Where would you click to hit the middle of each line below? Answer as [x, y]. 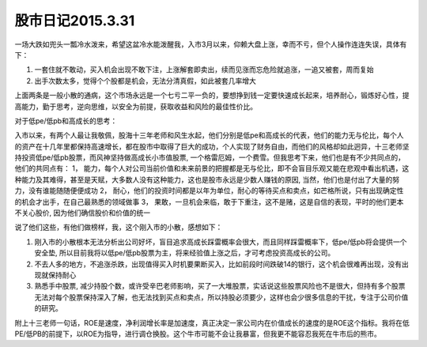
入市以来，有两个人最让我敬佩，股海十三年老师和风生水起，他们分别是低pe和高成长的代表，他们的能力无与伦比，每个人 [209, 135]
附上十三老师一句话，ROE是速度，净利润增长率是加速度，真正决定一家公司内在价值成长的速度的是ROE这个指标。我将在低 [212, 322]
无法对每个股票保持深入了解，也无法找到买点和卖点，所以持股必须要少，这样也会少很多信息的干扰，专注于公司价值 [221, 297]
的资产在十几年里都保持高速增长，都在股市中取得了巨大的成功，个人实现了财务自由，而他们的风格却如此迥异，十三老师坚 [212, 146]
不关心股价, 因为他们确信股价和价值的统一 [82, 213]
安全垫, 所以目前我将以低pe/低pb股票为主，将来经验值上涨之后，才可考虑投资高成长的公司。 [185, 253]
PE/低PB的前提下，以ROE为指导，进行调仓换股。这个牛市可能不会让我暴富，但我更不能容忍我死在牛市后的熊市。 [198, 334]
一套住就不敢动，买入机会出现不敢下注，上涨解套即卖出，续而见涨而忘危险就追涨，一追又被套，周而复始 [204, 70]
